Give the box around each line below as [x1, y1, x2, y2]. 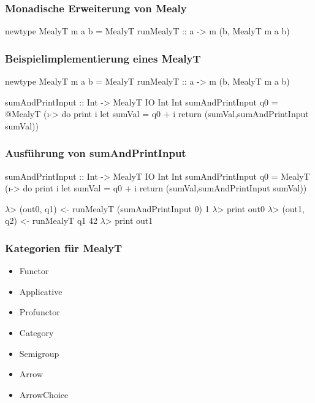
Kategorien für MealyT [5, 240, 123, 255]
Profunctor [19, 305, 60, 318]
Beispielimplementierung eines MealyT [5, 50, 201, 66]
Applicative [19, 285, 63, 297]
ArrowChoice [19, 388, 69, 401]
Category [19, 326, 54, 339]
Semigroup [19, 347, 59, 359]
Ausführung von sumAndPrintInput [5, 145, 186, 161]
